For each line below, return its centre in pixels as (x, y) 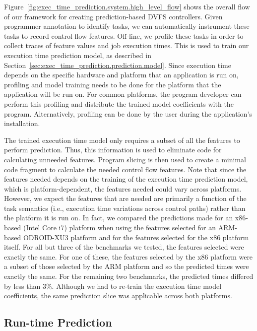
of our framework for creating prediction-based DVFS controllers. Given (113, 16)
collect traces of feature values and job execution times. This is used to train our (127, 45)
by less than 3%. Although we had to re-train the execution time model (113, 286)
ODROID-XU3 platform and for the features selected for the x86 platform (136, 237)
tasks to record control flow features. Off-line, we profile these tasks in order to (124, 35)
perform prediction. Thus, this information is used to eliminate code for (113, 150)
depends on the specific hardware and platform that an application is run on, (121, 75)
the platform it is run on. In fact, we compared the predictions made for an (119, 218)
